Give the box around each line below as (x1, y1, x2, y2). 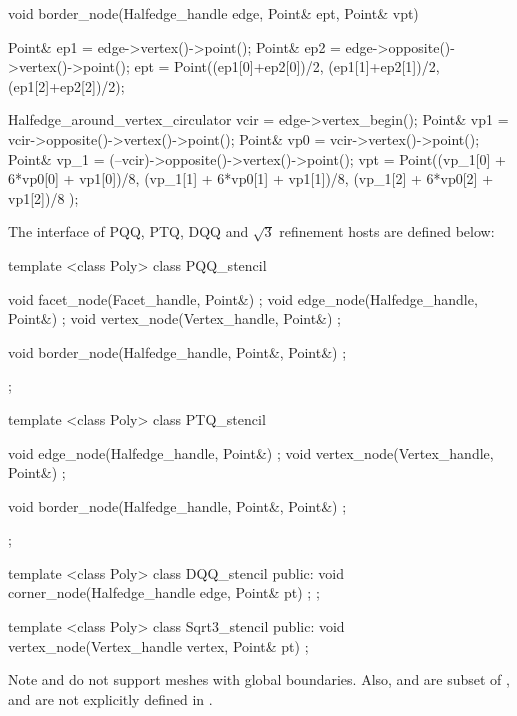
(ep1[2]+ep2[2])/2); (8, 75, 125, 96)
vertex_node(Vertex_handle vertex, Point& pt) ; (8, 635, 309, 656)
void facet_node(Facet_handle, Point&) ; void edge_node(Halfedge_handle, (8, 288, 478, 309)
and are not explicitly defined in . (8, 688, 213, 709)
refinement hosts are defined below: (279, 221, 495, 242)
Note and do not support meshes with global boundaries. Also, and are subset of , (8, 669, 510, 690)
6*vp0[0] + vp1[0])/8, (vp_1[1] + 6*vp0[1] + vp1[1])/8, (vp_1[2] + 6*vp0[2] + (8, 168, 494, 189)
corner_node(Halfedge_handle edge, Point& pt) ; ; (8, 582, 320, 603)
